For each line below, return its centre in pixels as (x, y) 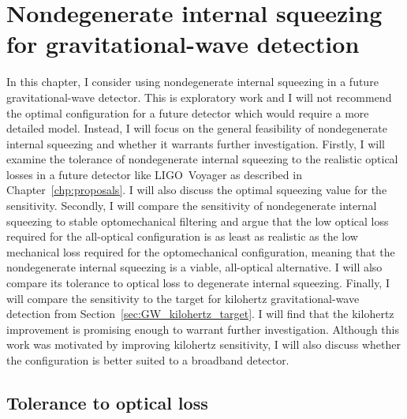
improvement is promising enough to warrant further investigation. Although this (203, 329)
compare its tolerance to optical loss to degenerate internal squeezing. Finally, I (198, 283)
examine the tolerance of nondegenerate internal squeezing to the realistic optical (202, 159)
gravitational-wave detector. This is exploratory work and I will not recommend (199, 97)
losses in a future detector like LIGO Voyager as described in (154, 174)
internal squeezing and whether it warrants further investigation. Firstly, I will (196, 143)
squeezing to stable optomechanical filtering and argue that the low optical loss (198, 221)
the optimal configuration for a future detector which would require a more (188, 112)
